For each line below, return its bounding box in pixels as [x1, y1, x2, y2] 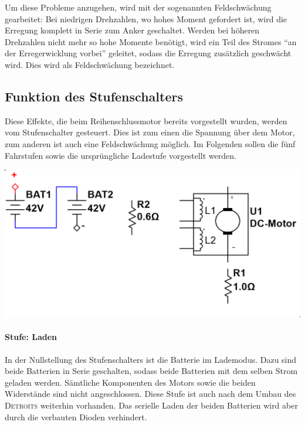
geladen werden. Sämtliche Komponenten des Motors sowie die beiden [5, 376, 256, 388]
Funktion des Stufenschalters [5, 87, 183, 105]
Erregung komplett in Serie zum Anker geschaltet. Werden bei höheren [5, 24, 260, 36]
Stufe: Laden [5, 331, 57, 343]
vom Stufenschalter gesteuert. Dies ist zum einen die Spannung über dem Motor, [5, 126, 295, 138]
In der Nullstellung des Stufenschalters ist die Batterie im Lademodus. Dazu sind [5, 353, 297, 365]
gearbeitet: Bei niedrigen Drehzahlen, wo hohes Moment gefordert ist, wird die [5, 12, 287, 25]
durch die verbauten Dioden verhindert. [5, 410, 147, 423]
